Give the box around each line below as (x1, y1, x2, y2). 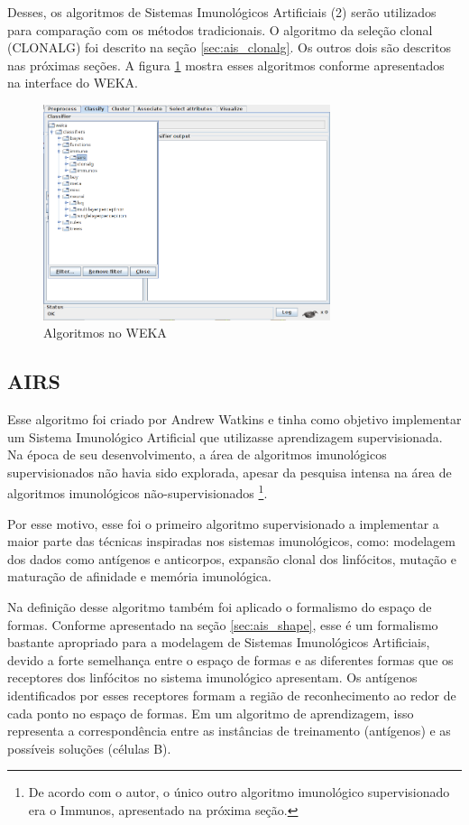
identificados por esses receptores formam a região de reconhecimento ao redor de (7, 685, 456, 704)
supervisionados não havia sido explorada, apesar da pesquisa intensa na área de (7, 462, 452, 481)
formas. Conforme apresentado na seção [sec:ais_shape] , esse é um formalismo (7, 615, 438, 634)
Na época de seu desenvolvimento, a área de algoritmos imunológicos (7, 445, 387, 464)
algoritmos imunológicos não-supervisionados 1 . (7, 481, 268, 502)
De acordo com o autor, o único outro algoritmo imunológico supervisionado (28, 783, 450, 802)
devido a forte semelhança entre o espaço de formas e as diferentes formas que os (7, 650, 454, 669)
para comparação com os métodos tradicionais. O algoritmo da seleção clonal (7, 20, 433, 39)
